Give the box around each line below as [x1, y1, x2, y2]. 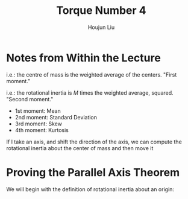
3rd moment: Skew [14, 120, 62, 127]
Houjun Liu [87, 24, 115, 31]
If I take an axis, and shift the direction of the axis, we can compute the [6, 138, 182, 145]
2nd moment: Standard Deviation [14, 113, 98, 121]
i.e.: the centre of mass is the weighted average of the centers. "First [6, 71, 177, 78]
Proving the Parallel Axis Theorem [6, 165, 180, 179]
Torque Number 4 [56, 4, 146, 17]
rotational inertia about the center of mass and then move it [6, 144, 154, 151]
